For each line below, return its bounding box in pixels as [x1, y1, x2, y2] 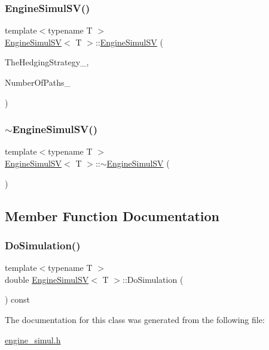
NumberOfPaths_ [5, 76, 71, 88]
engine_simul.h [5, 333, 61, 346]
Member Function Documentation [5, 206, 220, 225]
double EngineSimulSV [5, 273, 89, 285]
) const [5, 293, 30, 306]
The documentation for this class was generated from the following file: [5, 313, 265, 325]
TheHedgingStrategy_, [5, 56, 89, 68]
